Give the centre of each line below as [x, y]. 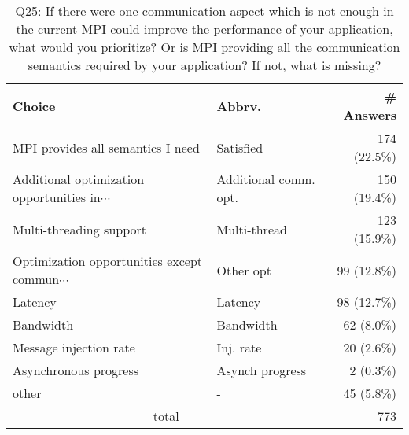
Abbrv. [239, 105]
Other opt [244, 270]
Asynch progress [262, 370]
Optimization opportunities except [108, 261]
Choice [34, 105]
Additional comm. [266, 179]
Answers [370, 114]
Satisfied [240, 147]
